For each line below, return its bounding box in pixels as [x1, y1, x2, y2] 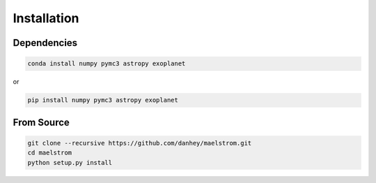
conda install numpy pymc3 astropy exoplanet [27, 60, 186, 67]
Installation [13, 10, 79, 26]
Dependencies [13, 37, 78, 49]
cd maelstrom [27, 149, 72, 157]
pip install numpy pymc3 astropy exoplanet [27, 96, 179, 104]
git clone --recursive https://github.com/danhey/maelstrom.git [27, 139, 252, 147]
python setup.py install [27, 159, 113, 166]
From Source [13, 116, 70, 128]
